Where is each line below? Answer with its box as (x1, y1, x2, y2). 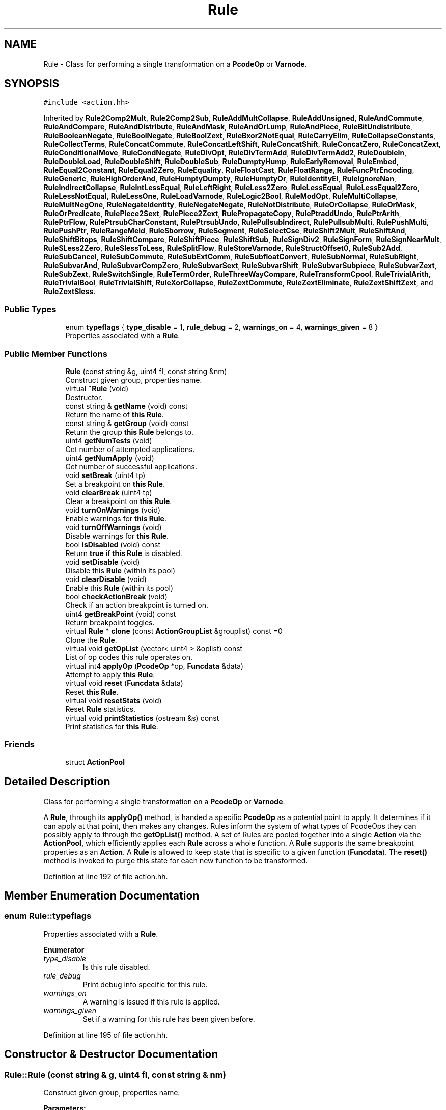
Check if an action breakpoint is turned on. (65, 600, 208, 610)
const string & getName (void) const (65, 401, 188, 410)
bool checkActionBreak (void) (65, 592, 168, 601)
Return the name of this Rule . (65, 410, 164, 419)
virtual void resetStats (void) (65, 696, 162, 705)
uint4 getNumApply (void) (65, 453, 154, 462)
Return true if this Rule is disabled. (65, 548, 182, 558)
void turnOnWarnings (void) (65, 505, 161, 514)
